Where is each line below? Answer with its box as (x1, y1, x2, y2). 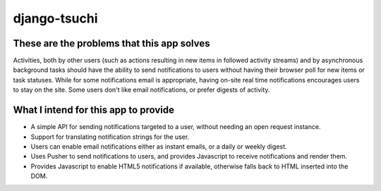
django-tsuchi (13, 11, 98, 26)
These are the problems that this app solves (13, 37, 210, 49)
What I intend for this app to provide (13, 104, 174, 116)
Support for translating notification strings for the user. (30, 133, 190, 141)
